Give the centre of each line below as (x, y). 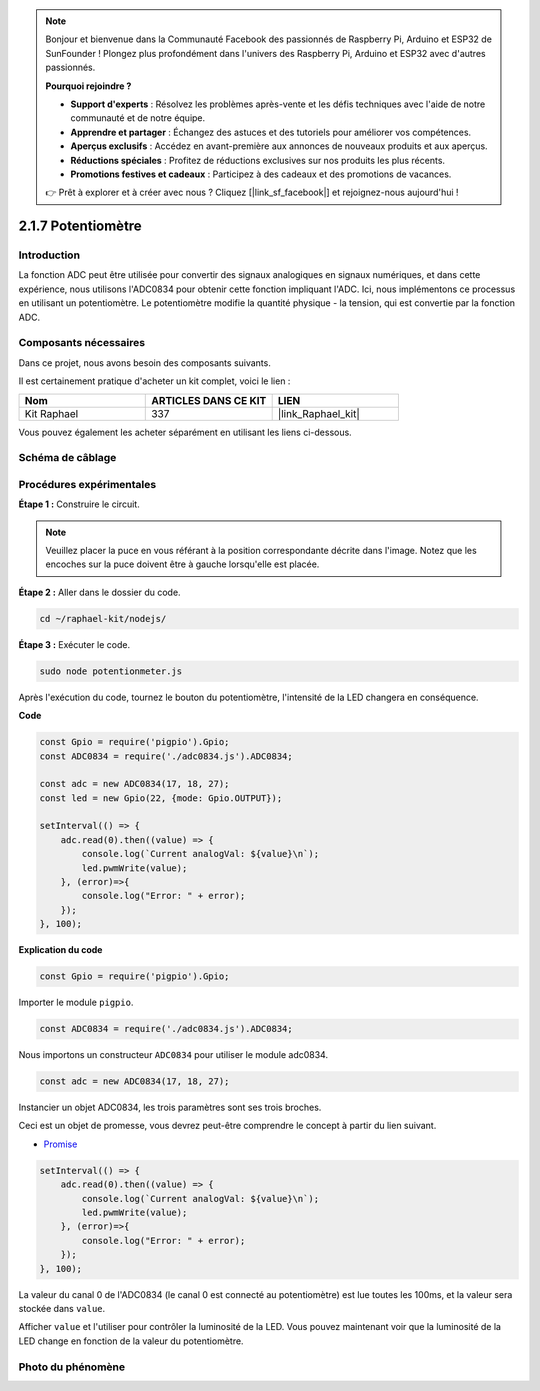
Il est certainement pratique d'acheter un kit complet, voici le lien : (154, 381)
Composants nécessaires (81, 343)
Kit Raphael (51, 413)
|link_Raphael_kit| (318, 413)
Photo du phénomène (71, 1367)
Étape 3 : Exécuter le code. (74, 644)
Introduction (49, 255)
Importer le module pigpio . (76, 1002)
